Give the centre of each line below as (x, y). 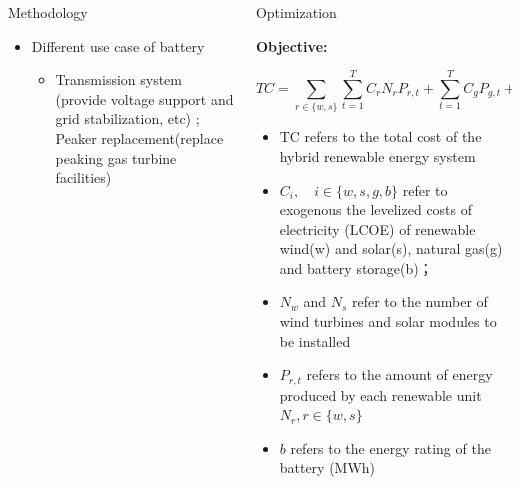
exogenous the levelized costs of (376, 209)
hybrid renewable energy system (377, 155)
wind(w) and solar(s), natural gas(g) (391, 248)
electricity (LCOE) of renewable (377, 228)
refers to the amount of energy (399, 374)
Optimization (296, 12)
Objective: (291, 45)
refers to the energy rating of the (390, 447)
